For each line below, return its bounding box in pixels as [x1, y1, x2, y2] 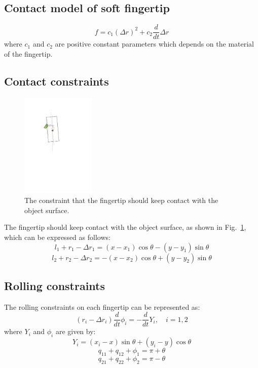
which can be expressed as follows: [4, 232, 110, 242]
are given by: [55, 326, 96, 337]
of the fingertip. [4, 48, 53, 59]
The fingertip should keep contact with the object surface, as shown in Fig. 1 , [4, 222, 246, 232]
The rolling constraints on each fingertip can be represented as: [4, 301, 200, 312]
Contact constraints [4, 73, 109, 89]
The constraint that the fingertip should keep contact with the [24, 195, 218, 206]
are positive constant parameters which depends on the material [55, 38, 254, 49]
